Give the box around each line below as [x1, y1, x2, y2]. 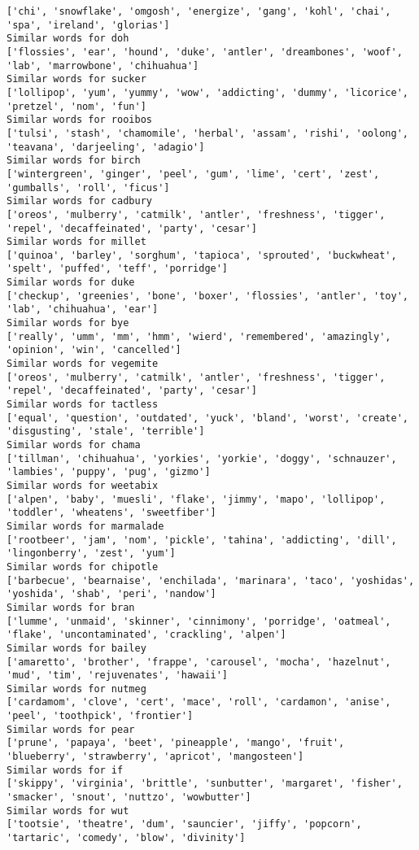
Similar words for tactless [7, 399, 159, 411]
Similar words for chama [7, 439, 141, 451]
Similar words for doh [7, 33, 129, 45]
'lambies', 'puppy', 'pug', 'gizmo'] [7, 466, 211, 478]
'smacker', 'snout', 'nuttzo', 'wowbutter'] [7, 791, 251, 804]
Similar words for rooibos [7, 114, 152, 126]
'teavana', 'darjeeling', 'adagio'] [7, 141, 205, 153]
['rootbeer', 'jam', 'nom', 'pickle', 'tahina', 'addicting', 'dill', [7, 534, 397, 546]
